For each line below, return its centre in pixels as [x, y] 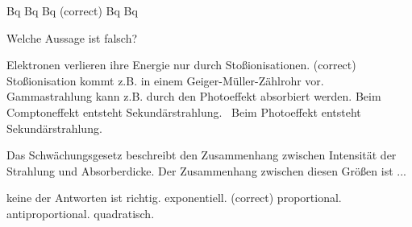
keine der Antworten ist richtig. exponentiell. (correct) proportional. [174, 198]
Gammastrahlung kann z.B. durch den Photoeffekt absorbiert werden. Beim [194, 96]
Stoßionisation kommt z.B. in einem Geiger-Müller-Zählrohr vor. [165, 80]
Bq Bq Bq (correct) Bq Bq [72, 10]
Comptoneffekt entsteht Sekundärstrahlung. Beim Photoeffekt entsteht [184, 111]
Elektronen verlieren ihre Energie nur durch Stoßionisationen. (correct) [181, 65]
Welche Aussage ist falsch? [72, 37]
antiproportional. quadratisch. [81, 213]
